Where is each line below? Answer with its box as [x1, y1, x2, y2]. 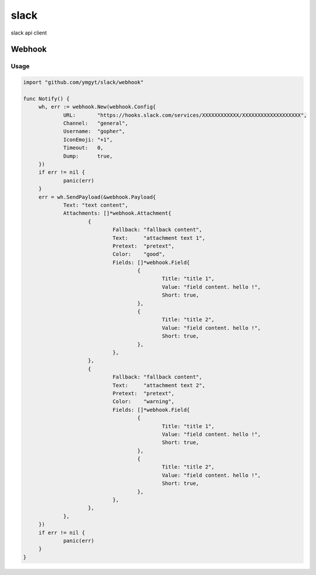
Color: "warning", [112, 398, 175, 405]
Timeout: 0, [63, 144, 104, 152]
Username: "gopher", [63, 128, 125, 135]
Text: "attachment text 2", [112, 382, 205, 388]
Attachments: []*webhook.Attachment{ [63, 210, 172, 216]
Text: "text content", [63, 202, 129, 208]
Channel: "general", [63, 120, 129, 127]
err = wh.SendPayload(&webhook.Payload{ [38, 194, 156, 200]
